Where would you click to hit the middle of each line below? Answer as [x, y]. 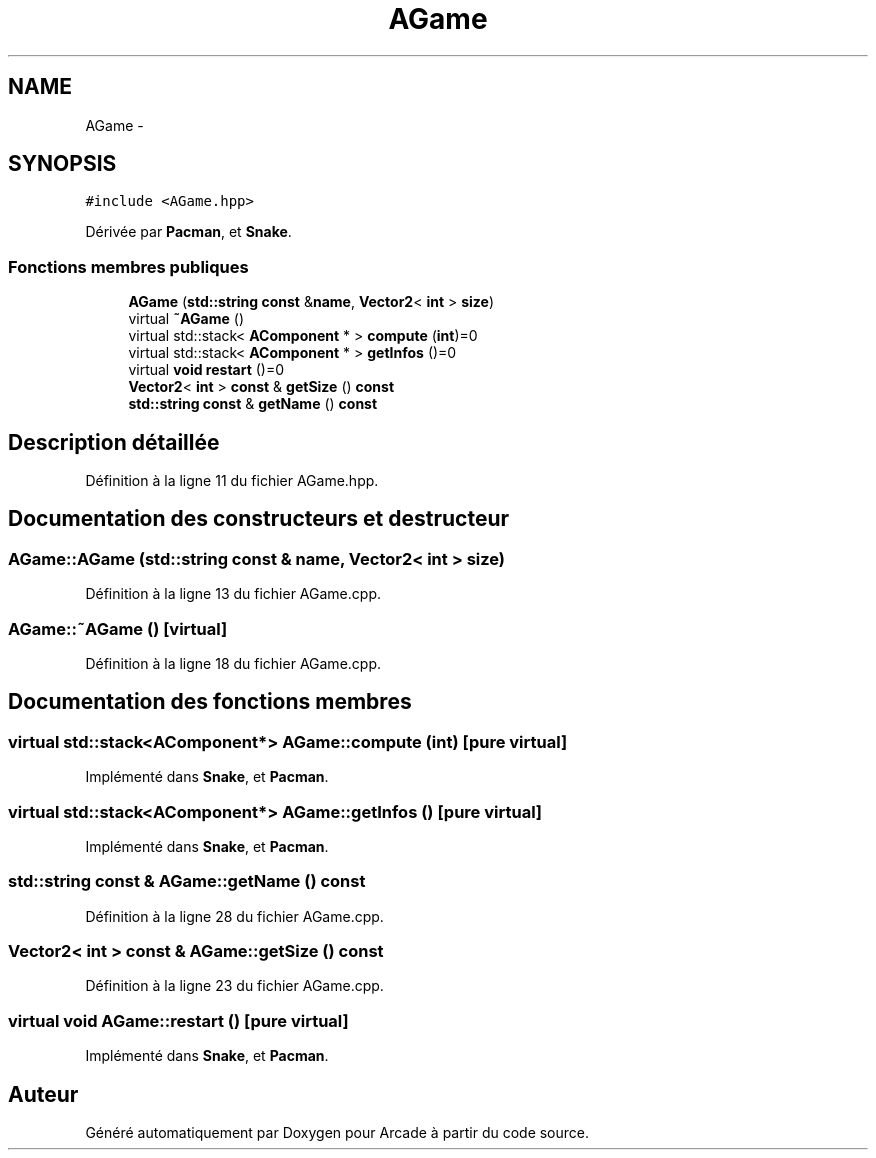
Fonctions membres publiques [128, 266]
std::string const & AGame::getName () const [187, 881]
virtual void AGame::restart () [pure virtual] [178, 1020]
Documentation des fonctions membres [210, 702]
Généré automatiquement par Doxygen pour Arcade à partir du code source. [337, 1133]
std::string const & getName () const [253, 404]
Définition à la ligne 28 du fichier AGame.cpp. [234, 916]
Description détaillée [114, 442]
